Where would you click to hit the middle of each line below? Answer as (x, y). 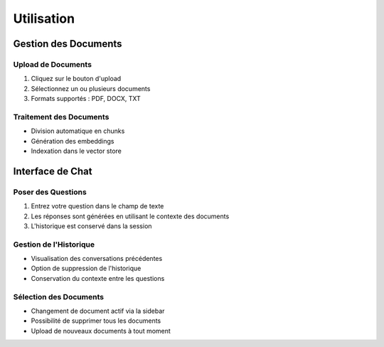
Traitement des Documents (61, 117)
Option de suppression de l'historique (86, 268)
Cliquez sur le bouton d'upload (76, 79)
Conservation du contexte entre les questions (98, 278)
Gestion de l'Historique (54, 244)
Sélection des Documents (59, 297)
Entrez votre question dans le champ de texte (97, 206)
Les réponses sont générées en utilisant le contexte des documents (130, 216)
